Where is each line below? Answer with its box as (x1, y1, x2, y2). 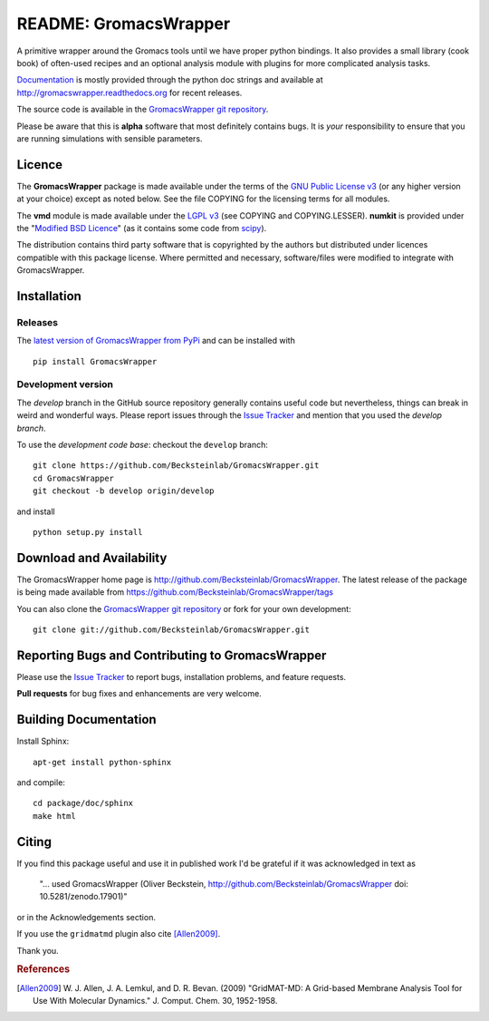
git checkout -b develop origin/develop (33, 486, 215, 496)
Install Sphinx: (16, 735, 70, 747)
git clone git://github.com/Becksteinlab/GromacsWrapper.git (33, 625, 310, 635)
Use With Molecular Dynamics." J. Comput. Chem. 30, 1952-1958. (33, 996, 278, 1006)
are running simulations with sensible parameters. (16, 132, 203, 144)
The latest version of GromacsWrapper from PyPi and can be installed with (16, 335, 296, 346)
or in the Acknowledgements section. (16, 911, 156, 922)
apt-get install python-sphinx (33, 757, 172, 767)
